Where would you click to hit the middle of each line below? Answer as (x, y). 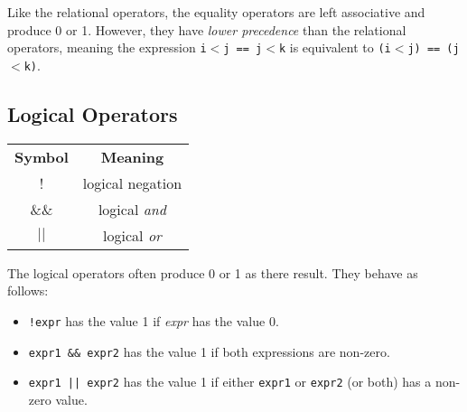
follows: (28, 290)
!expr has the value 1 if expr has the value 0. (154, 320)
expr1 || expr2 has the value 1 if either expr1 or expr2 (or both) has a (230, 382)
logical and (132, 209)
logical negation (132, 183)
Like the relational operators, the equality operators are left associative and (216, 12)
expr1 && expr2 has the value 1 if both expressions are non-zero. (209, 351)
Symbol (42, 156)
